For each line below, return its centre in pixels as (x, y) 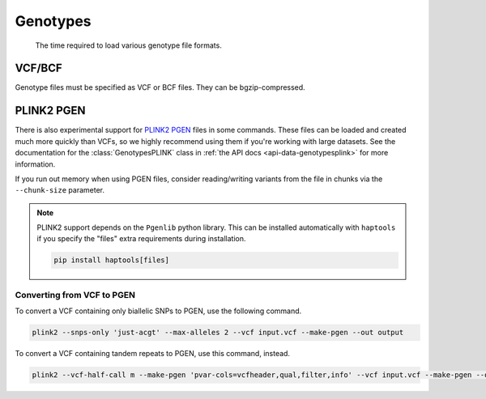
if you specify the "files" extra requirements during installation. (141, 239)
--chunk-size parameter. (60, 190)
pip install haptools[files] (112, 260)
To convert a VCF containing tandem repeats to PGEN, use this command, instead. (153, 354)
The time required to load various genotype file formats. (128, 45)
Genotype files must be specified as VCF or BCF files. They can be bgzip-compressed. (160, 87)
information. (35, 164)
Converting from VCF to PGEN (75, 295)
